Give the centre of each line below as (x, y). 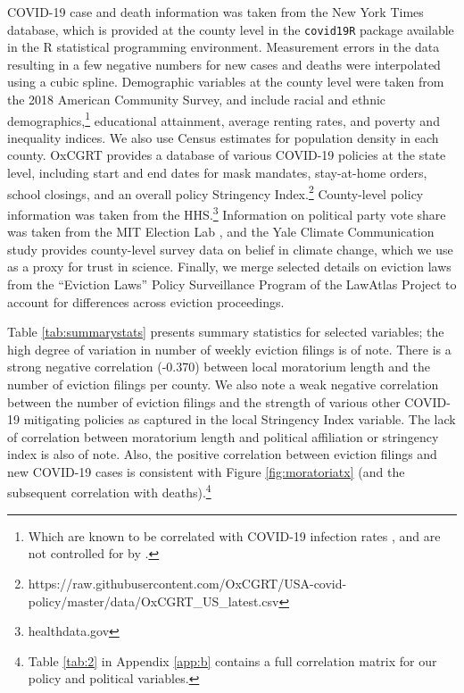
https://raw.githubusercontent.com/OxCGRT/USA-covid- (187, 583)
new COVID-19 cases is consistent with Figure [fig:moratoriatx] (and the (206, 471)
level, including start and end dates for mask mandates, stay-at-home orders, (217, 173)
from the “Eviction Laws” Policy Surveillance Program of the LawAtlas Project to (232, 284)
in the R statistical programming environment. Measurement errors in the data (224, 47)
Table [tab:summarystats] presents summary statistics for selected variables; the (226, 332)
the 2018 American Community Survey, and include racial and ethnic (197, 100)
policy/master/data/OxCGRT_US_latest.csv (153, 601)
